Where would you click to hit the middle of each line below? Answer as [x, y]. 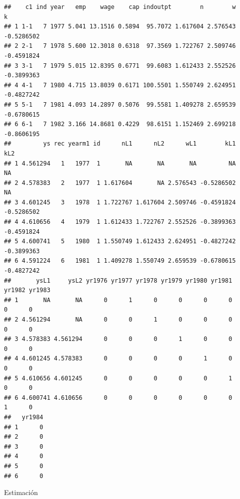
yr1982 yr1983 [27, 290]
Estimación [21, 492]
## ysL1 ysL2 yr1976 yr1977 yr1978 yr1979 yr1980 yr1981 [118, 280]
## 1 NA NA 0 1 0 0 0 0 [118, 300]
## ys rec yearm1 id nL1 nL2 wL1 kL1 [120, 144]
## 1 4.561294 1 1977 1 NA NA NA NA [120, 163]
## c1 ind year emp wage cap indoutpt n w [120, 7]
